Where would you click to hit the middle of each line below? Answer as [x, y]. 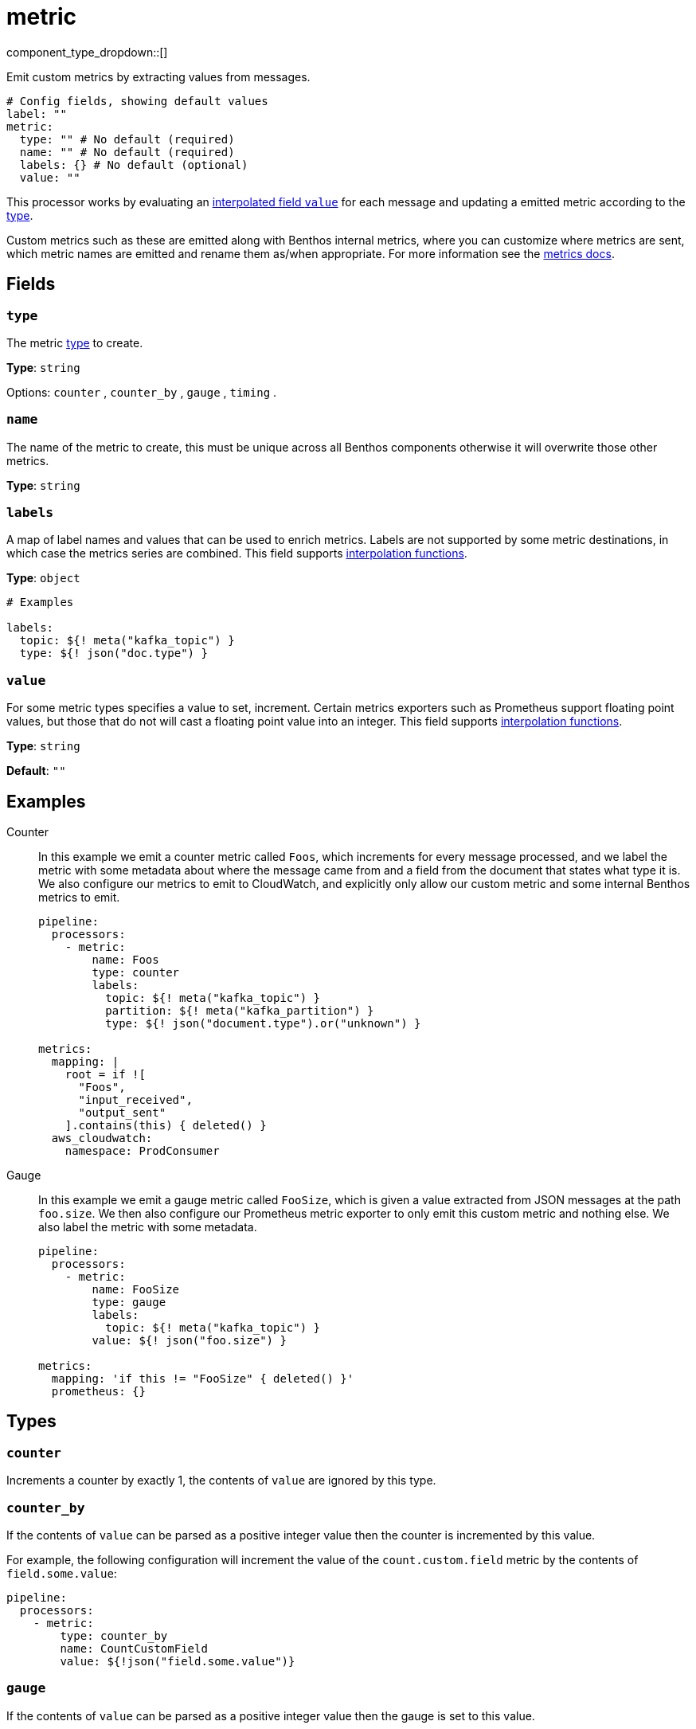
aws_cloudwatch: [102, 1138]
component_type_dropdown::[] [87, 52]
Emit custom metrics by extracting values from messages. [158, 76]
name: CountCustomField [134, 1649]
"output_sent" [122, 1113]
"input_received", [135, 1100]
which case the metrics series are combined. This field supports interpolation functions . [237, 554]
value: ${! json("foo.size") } [189, 1341]
